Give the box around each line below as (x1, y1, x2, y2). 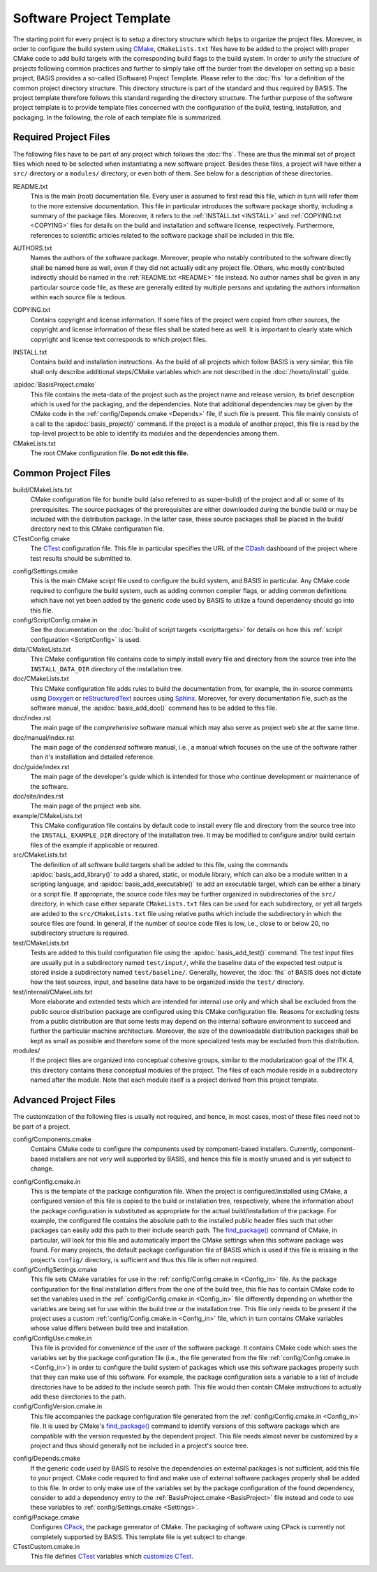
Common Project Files (13, 467, 111, 479)
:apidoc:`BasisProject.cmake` (13, 380, 97, 389)
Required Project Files (13, 131, 111, 143)
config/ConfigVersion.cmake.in (13, 1402, 103, 1410)
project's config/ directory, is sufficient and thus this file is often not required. (30, 1255, 258, 1264)
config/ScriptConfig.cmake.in (13, 615, 98, 624)
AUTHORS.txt (13, 244, 52, 252)
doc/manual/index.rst (13, 733, 75, 741)
